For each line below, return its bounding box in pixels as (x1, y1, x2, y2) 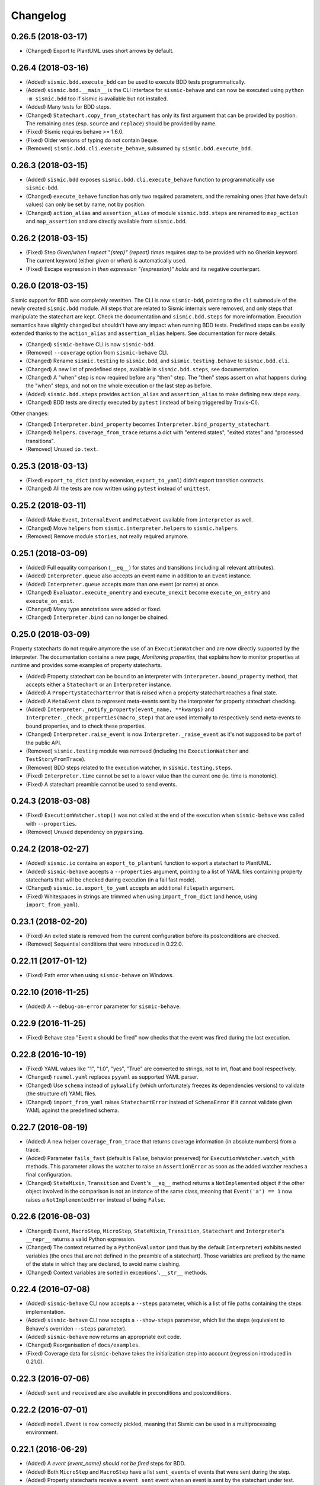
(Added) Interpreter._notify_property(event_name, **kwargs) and (25, 706, 215, 713)
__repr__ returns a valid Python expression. (25, 1236, 136, 1243)
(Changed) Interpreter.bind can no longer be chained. (25, 614, 169, 621)
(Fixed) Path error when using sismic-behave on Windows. (25, 972, 174, 979)
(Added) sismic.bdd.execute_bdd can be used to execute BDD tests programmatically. (25, 78, 246, 86)
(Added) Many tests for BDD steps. (25, 103, 111, 110)
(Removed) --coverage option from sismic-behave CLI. (25, 349, 168, 356)
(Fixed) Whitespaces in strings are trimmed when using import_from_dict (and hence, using (25, 893, 258, 900)
